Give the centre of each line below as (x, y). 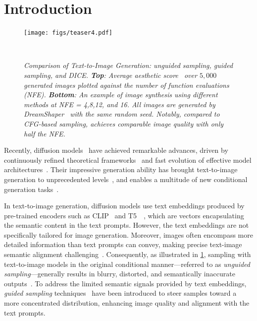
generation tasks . (31, 189)
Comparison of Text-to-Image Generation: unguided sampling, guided (128, 65)
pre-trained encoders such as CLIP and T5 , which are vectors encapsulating (124, 215)
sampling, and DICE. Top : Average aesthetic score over (110, 75)
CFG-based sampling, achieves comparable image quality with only (124, 123)
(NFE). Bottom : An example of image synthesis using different (121, 95)
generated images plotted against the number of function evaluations (127, 85)
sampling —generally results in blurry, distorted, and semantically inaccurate (120, 274)
